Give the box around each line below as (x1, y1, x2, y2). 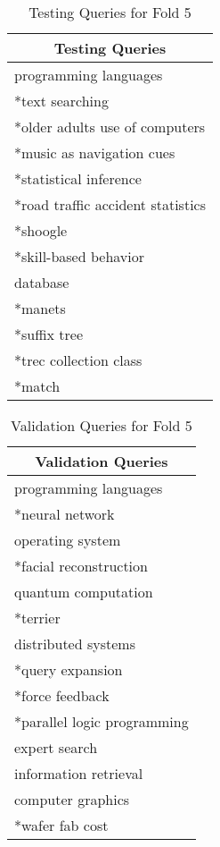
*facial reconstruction (14, 555, 148, 576)
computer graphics (14, 789, 130, 809)
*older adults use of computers (14, 116, 206, 137)
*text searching (14, 90, 109, 111)
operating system (14, 529, 121, 550)
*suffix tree (14, 324, 84, 344)
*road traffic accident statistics (14, 194, 206, 215)
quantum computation (14, 581, 153, 602)
